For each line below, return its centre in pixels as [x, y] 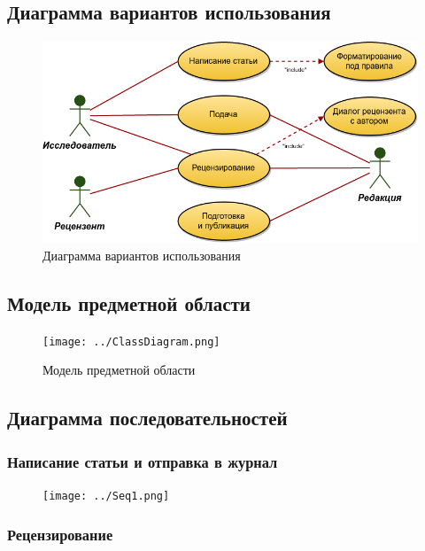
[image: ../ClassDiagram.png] [131, 341]
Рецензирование [60, 534]
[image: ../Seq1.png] [106, 496]
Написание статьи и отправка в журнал [143, 461]
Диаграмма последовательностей [147, 418]
